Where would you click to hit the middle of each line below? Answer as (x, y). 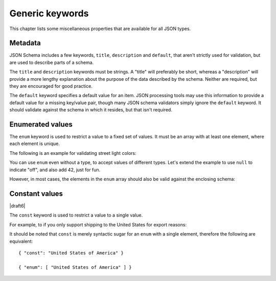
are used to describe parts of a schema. (52, 62)
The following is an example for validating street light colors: (73, 153)
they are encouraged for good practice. (51, 86)
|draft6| (17, 206)
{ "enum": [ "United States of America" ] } (75, 267)
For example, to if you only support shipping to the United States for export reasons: (98, 224)
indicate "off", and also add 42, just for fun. (55, 170)
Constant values (36, 193)
